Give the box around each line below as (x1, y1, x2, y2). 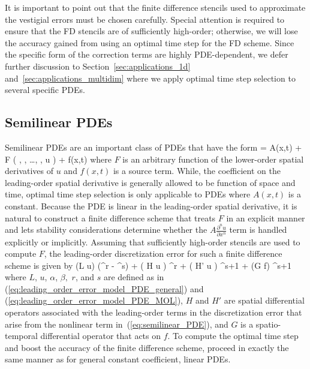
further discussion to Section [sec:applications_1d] (5, 59, 191, 72)
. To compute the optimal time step (167, 329, 299, 342)
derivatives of (5, 164, 54, 177)
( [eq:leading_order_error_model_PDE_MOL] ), (5, 294, 183, 307)
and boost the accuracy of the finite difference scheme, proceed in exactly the (5, 341, 289, 353)
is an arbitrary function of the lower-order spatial (122, 152, 304, 165)
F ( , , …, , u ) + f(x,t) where (5, 152, 112, 165)
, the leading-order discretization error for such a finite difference (44, 247, 282, 260)
